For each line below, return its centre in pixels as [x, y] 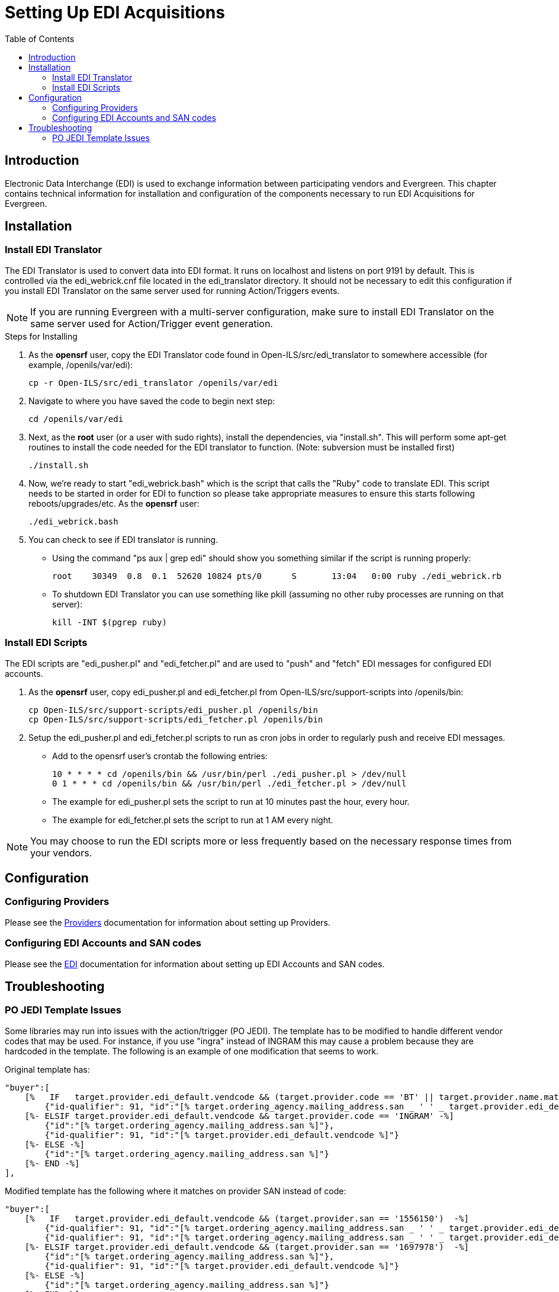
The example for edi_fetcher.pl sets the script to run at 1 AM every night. [193, 820]
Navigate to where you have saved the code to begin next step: [152, 401]
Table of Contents [40, 39]
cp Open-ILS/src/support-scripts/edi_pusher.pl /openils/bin [173, 710]
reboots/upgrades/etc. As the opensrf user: [114, 503]
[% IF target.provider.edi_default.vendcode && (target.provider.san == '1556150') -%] [247, 1218]
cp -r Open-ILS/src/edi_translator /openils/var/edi [153, 383]
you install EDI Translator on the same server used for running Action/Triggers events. [172, 290]
